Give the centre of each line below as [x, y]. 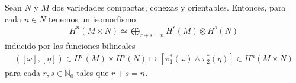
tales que [93, 73]
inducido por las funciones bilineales [70, 45]
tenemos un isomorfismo [92, 19]
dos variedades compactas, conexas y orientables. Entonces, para [169, 7]
